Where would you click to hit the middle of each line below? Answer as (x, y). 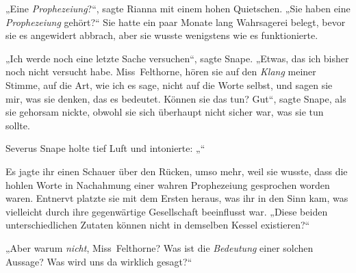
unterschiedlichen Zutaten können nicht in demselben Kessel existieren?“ (158, 225)
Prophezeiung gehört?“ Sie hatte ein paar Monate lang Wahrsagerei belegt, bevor (176, 22)
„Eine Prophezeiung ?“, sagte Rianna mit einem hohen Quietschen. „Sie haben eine (178, 8)
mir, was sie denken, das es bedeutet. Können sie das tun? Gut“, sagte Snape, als (176, 98)
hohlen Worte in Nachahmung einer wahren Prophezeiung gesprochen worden (168, 184)
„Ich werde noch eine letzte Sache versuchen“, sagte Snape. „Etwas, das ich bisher (177, 58)
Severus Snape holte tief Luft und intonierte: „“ (105, 148)
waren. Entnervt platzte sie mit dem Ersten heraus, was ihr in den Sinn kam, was (177, 198)
